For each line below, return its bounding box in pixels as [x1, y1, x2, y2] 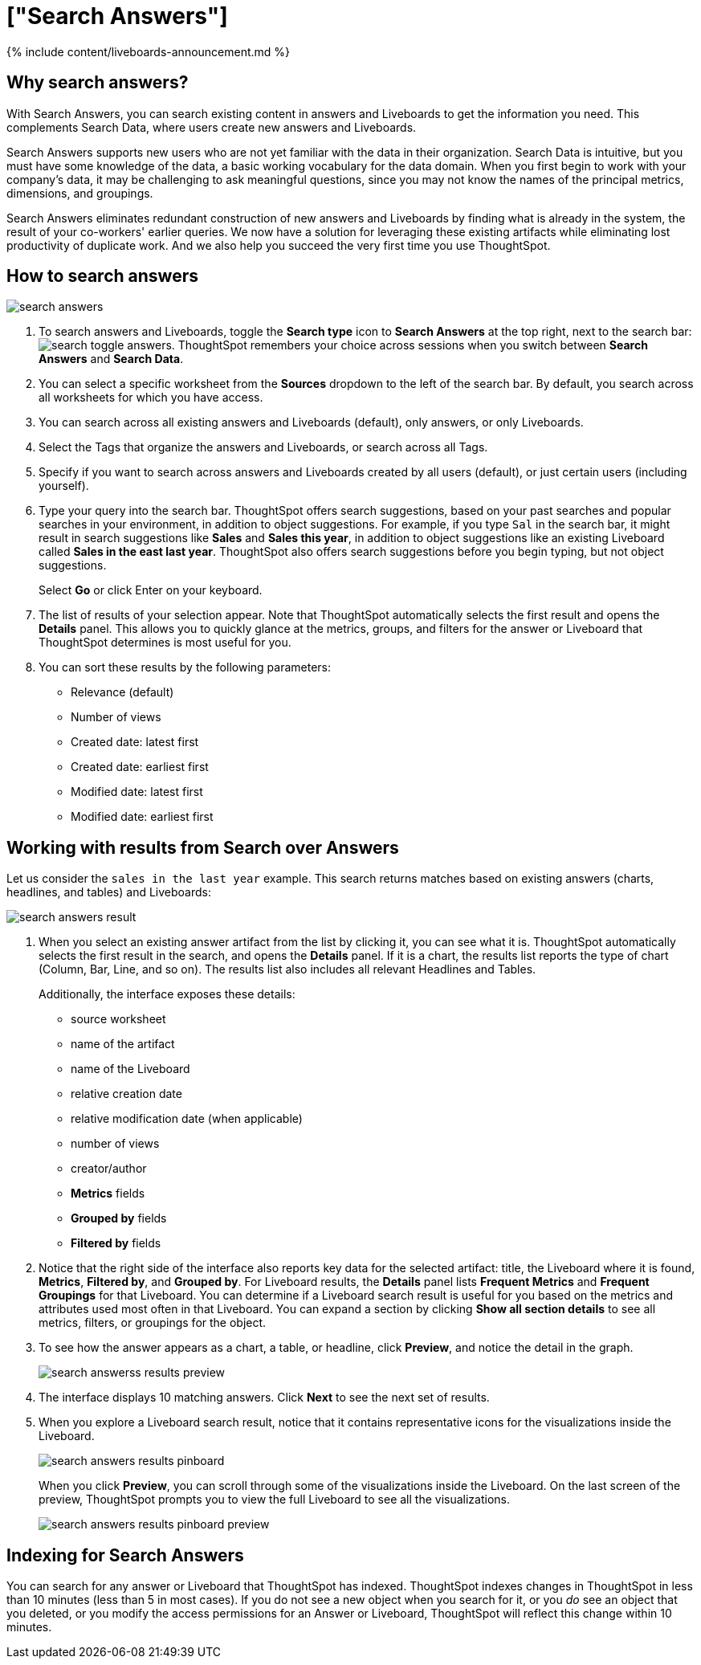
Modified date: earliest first [71, 810, 214, 824]
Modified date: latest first [71, 785, 203, 799]
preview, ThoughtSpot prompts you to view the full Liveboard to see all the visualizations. [39, 1492, 511, 1507]
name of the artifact [71, 1037, 175, 1051]
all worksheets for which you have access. [39, 390, 263, 405]
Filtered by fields [71, 1236, 161, 1251]
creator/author [71, 1161, 147, 1176]
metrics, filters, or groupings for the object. [39, 1316, 267, 1330]
